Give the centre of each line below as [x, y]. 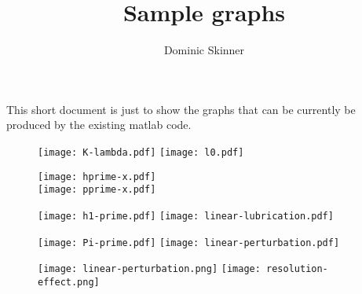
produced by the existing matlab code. [99, 125]
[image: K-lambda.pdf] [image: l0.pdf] [141, 152]
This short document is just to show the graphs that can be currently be [181, 109]
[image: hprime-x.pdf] [97, 176]
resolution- [297, 269]
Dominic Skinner [204, 50]
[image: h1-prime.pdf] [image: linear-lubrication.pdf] [186, 216]
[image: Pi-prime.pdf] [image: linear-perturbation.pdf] [189, 243]
